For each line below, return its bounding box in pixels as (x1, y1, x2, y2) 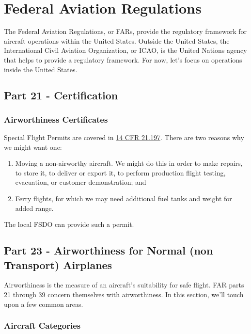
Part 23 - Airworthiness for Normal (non (4, 243, 213, 258)
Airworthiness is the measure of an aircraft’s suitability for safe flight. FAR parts (4, 280, 244, 290)
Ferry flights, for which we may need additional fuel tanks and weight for (15, 193, 232, 204)
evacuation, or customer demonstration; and (15, 177, 146, 187)
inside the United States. (4, 64, 78, 74)
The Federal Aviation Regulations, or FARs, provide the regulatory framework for (4, 26, 247, 36)
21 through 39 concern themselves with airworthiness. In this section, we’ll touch (4, 289, 244, 300)
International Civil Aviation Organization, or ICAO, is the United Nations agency (4, 45, 247, 55)
